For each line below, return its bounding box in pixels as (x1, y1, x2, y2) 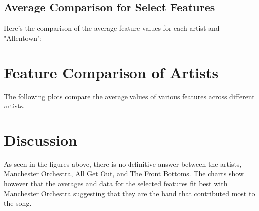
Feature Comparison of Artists (4, 62, 219, 82)
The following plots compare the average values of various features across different (4, 91, 255, 101)
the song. (4, 198, 32, 208)
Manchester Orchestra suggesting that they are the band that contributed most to (4, 188, 255, 198)
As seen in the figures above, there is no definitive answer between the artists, (4, 158, 242, 169)
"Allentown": (4, 32, 42, 43)
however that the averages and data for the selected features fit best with (4, 178, 228, 189)
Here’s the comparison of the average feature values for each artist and (4, 23, 220, 33)
